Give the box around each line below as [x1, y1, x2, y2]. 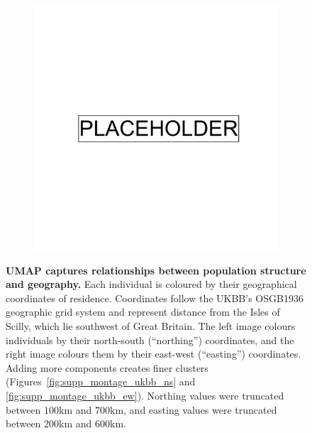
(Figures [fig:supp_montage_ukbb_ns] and [6, 374, 196, 389]
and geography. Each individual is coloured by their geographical [6, 277, 297, 292]
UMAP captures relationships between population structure [6, 262, 306, 277]
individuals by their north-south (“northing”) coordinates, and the [6, 332, 294, 347]
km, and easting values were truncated [110, 402, 277, 417]
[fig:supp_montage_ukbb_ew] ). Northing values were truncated [6, 387, 284, 402]
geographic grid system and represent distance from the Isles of [6, 304, 280, 319]
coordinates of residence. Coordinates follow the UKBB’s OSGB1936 [6, 290, 303, 305]
